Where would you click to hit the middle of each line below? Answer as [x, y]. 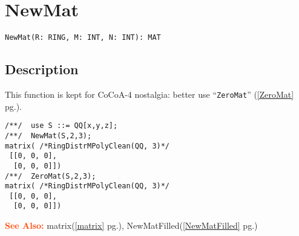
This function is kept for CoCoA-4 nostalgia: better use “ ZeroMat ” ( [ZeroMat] [149, 94]
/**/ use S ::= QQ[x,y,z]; [61, 126]
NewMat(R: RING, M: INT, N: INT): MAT [83, 38]
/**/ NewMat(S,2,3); [48, 136]
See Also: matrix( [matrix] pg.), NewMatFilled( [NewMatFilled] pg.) [131, 225]
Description [42, 69]
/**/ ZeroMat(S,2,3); [51, 176]
